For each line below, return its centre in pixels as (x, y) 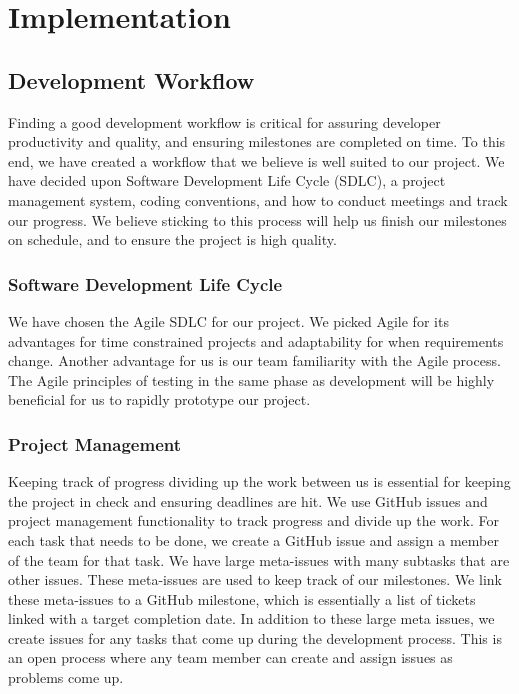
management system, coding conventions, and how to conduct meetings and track (258, 199)
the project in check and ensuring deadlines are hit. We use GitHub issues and (248, 500)
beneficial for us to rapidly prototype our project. (159, 399)
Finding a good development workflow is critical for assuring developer (224, 121)
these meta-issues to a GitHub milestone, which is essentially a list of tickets (242, 598)
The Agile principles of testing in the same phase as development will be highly (251, 379)
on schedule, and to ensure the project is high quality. (172, 239)
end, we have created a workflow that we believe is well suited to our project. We (256, 160)
